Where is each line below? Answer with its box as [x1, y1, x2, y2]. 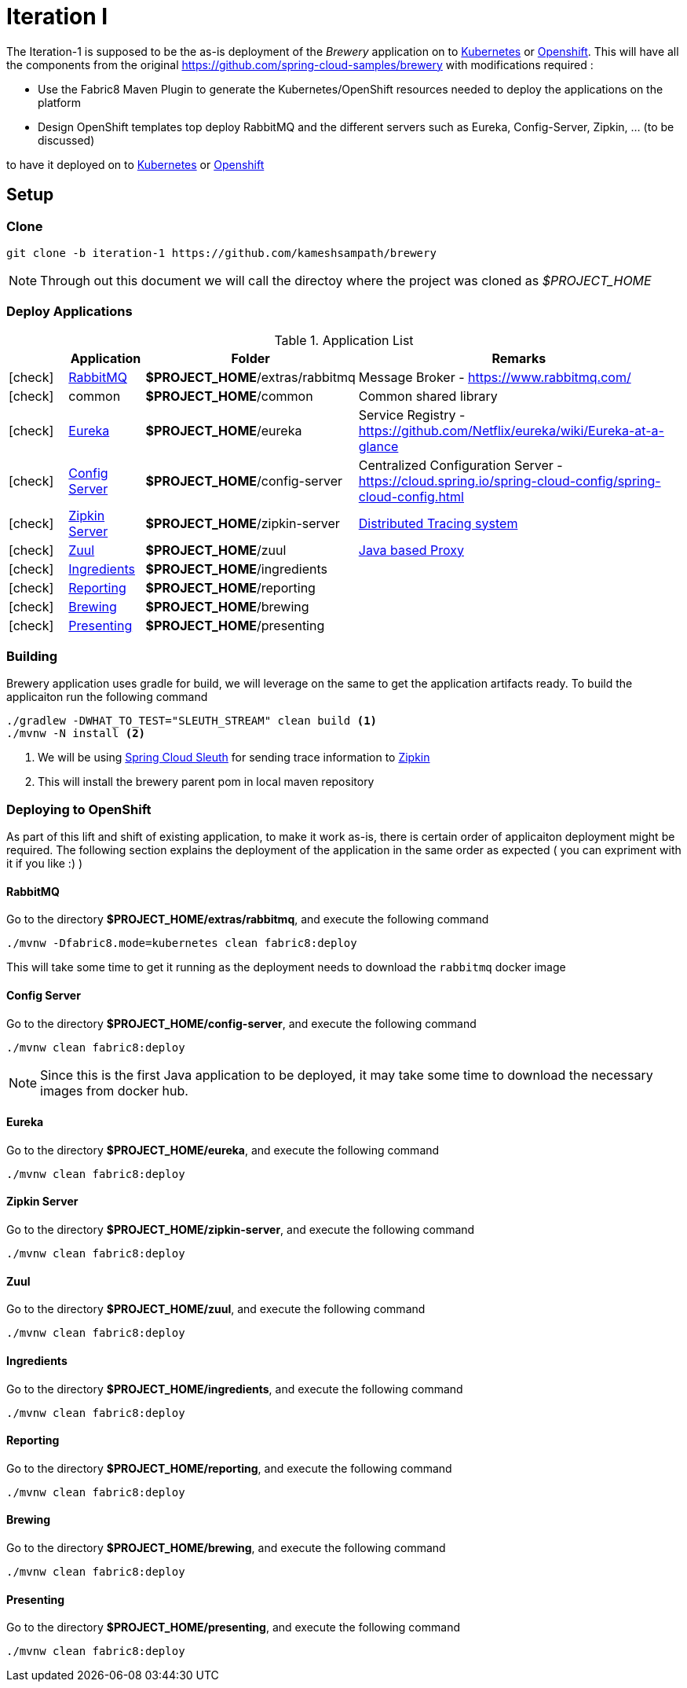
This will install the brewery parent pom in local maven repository [38, 775, 375, 789]
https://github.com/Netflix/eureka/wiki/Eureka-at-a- [358, 422, 664, 439]
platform [38, 95, 81, 109]
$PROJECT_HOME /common [145, 387, 313, 404]
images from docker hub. [40, 1082, 188, 1099]
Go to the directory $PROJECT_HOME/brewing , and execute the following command [6, 1540, 446, 1554]
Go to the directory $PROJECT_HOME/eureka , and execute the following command [6, 1143, 440, 1157]
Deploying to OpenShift [6, 801, 152, 817]
